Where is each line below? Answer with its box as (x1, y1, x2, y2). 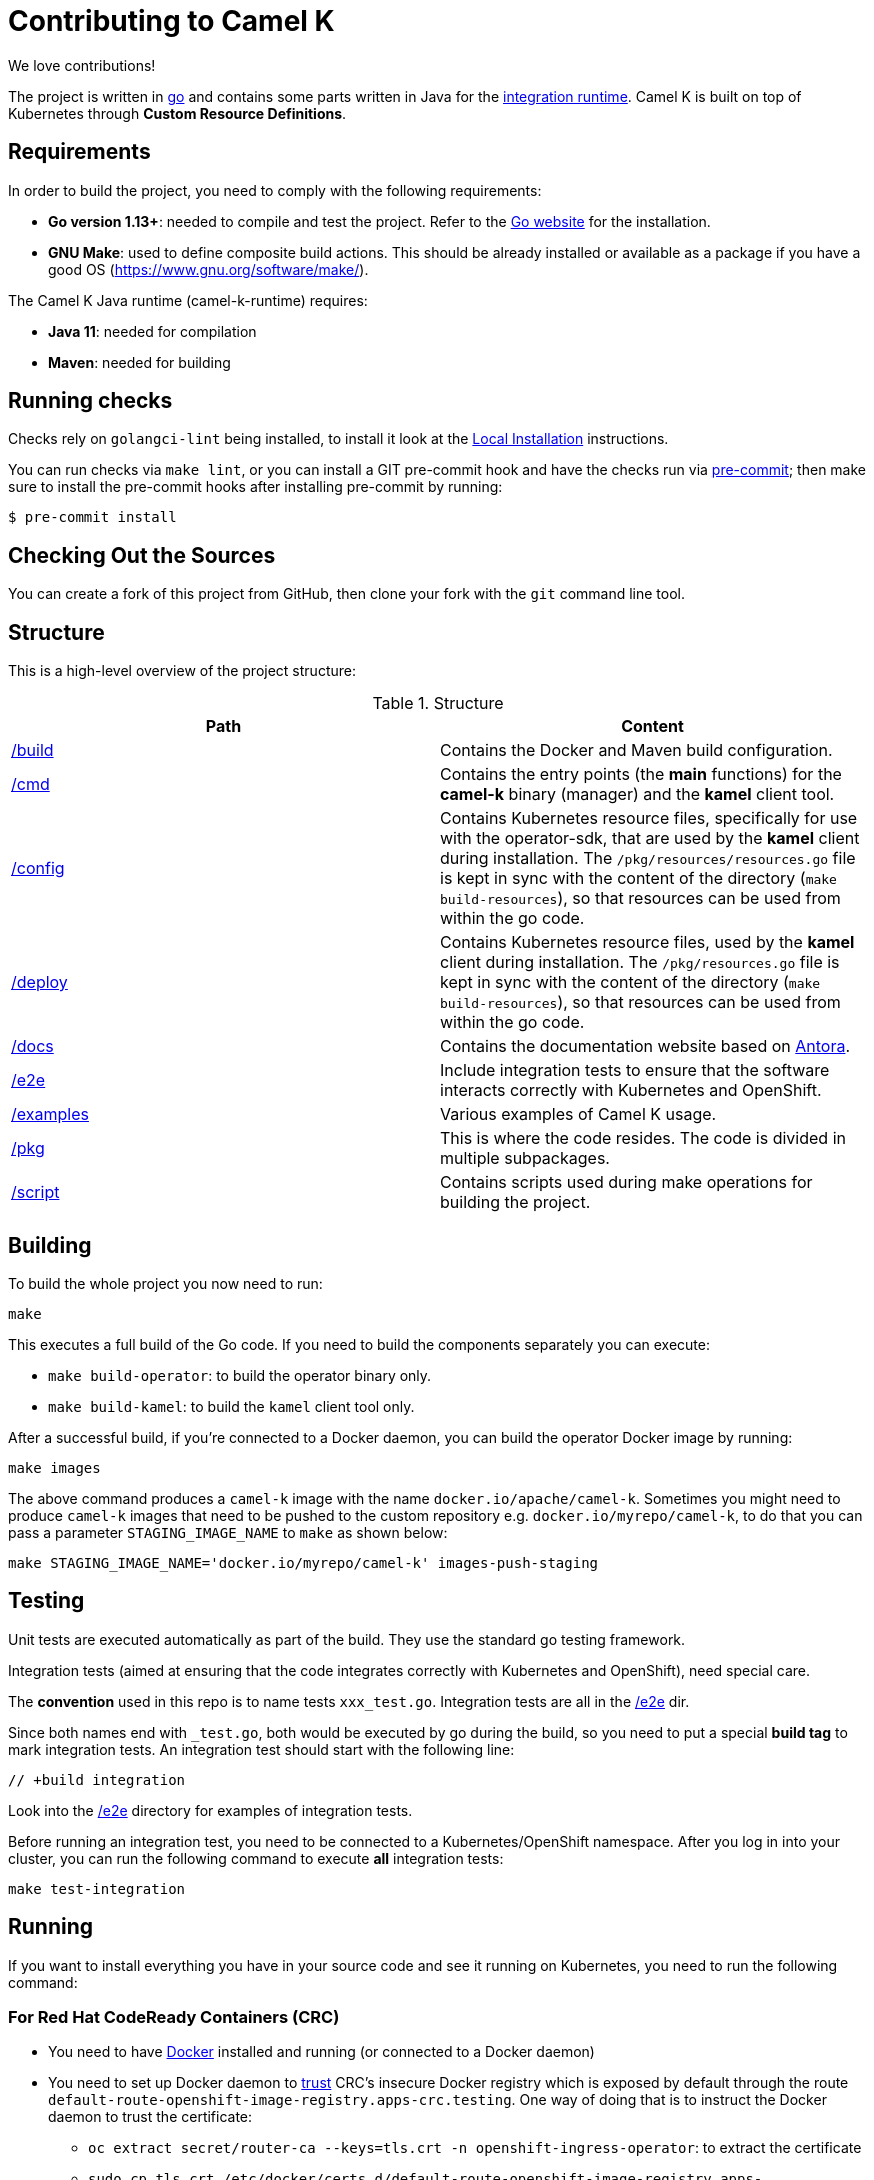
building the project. (440, 1192, 591, 1213)
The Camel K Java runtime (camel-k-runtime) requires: (8, 291, 368, 309)
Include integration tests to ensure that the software (440, 1060, 830, 1081)
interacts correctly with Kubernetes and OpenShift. (440, 1080, 822, 1101)
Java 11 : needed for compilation (48, 322, 257, 340)
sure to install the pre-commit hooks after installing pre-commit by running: (8, 478, 503, 496)
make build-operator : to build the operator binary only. (48, 1366, 432, 1384)
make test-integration (8, 1880, 186, 1897)
